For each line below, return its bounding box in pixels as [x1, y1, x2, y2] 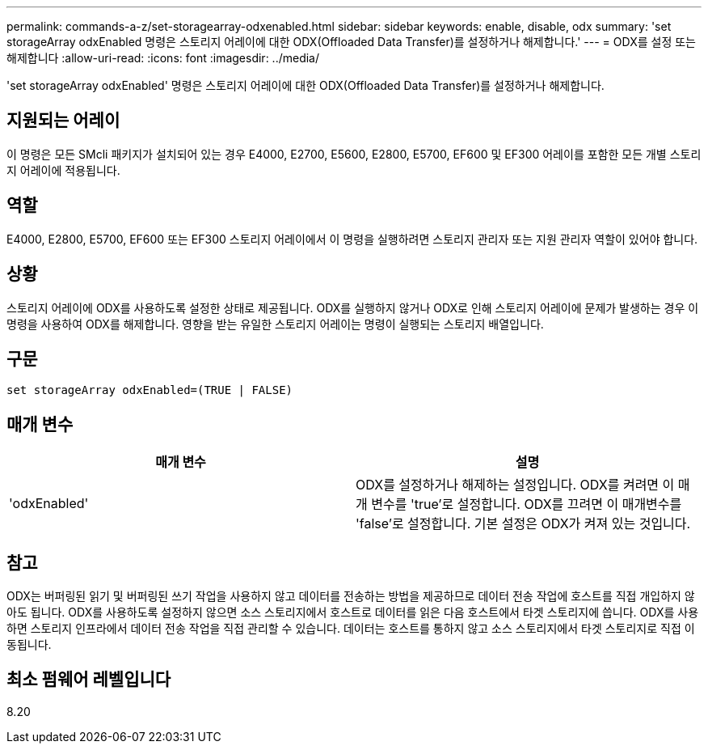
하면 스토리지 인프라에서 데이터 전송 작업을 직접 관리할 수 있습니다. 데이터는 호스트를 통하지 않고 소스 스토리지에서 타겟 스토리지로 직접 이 [6, 621, 695, 636]
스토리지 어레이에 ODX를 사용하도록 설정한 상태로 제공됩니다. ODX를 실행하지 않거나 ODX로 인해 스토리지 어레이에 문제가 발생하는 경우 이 [6, 300, 699, 315]
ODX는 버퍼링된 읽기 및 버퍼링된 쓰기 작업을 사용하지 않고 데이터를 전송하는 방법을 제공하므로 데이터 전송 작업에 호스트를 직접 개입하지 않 [6, 589, 695, 604]
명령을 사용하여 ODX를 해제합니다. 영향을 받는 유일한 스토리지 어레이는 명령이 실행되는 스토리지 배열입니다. [6, 316, 544, 331]
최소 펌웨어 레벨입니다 [6, 669, 171, 690]
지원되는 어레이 [6, 110, 120, 131]
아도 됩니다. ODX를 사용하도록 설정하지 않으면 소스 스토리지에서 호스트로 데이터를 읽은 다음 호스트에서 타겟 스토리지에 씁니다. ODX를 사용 [6, 605, 699, 620]
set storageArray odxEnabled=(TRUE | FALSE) [6, 383, 293, 397]
